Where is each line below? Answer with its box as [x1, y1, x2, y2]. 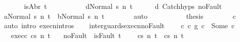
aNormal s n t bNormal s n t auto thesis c [4, 10, 236, 21]
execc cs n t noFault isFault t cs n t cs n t [11, 30, 184, 40]
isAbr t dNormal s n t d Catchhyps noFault [24, 1, 222, 11]
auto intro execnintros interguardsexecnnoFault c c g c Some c [4, 20, 235, 31]
